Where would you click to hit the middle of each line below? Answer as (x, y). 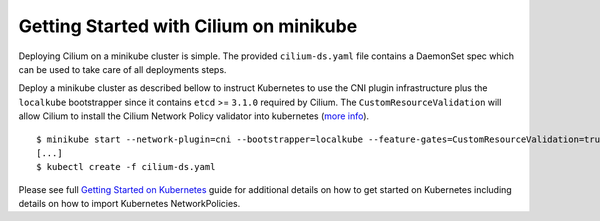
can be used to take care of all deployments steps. (122, 69)
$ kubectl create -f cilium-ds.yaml (126, 167)
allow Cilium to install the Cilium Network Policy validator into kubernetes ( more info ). (194, 116)
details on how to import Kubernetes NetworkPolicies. (129, 204)
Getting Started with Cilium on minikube (188, 26)
